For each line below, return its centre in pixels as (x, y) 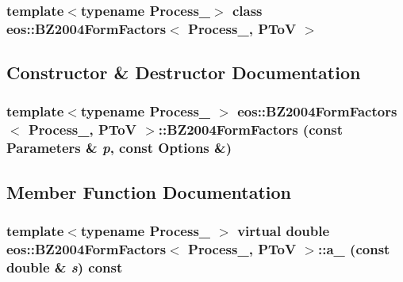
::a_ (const (354, 248)
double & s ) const (65, 267)
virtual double (284, 230)
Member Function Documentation (149, 191)
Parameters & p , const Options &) (119, 148)
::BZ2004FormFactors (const (251, 130)
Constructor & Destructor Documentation (184, 72)
